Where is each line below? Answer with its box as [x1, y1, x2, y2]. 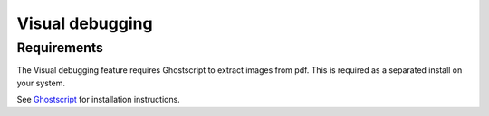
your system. [16, 77, 66, 88]
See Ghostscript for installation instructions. [16, 94, 180, 105]
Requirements [16, 40, 104, 56]
